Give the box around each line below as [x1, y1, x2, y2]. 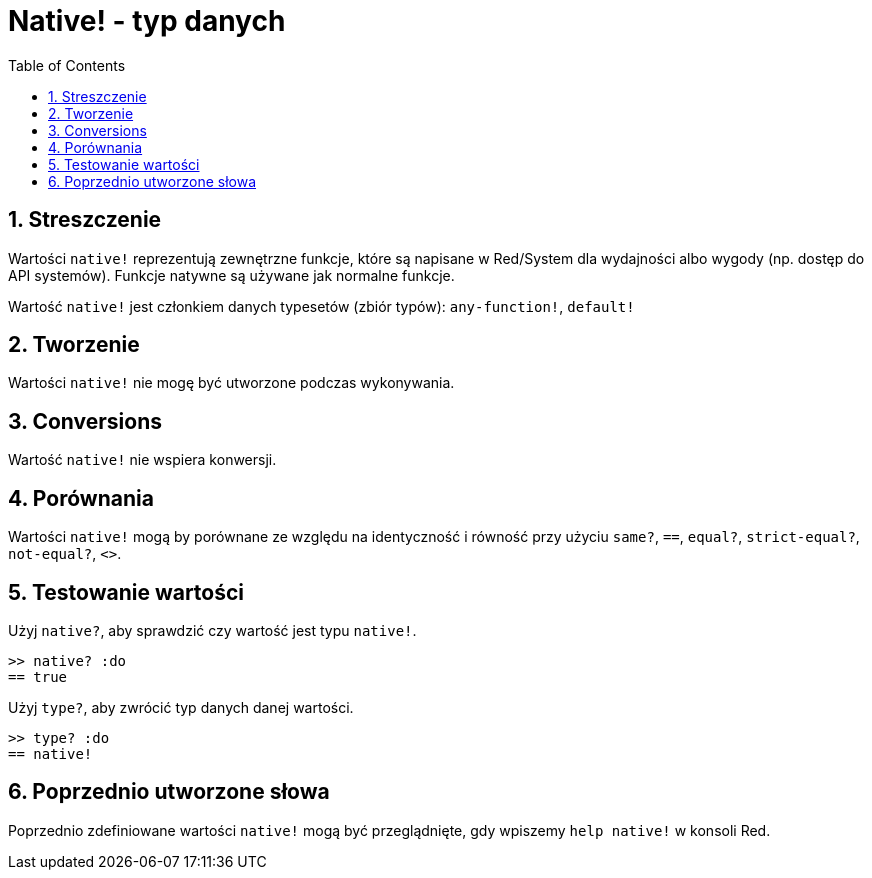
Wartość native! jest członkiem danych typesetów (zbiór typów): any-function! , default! [8, 297, 635, 315]
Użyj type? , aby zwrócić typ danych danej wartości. [8, 698, 354, 716]
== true [8, 668, 68, 685]
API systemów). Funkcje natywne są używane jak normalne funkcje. [8, 266, 455, 284]
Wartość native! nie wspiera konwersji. [8, 451, 277, 469]
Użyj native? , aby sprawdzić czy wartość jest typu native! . [8, 621, 417, 639]
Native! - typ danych [8, 4, 286, 38]
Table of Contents [8, 56, 126, 74]
